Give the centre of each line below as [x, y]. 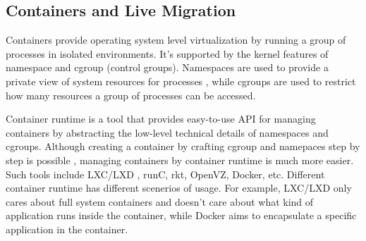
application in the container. [67, 229]
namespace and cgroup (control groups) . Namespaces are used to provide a [167, 67]
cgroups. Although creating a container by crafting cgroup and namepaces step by [183, 146]
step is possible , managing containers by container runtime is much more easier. [180, 160]
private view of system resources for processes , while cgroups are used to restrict [181, 81]
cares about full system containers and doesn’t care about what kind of [160, 201]
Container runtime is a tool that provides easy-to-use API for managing [161, 119]
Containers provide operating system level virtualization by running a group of [176, 40]
